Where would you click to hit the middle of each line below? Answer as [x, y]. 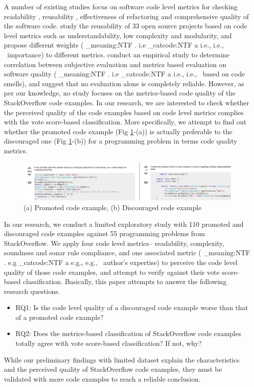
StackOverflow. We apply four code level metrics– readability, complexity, [114, 243]
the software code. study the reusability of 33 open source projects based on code [126, 26]
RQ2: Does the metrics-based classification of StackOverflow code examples [128, 333]
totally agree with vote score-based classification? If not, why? [109, 343]
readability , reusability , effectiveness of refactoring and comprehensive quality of [127, 16]
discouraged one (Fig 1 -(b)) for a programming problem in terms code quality [121, 141]
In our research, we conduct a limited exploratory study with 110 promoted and [124, 224]
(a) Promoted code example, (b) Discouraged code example [113, 207]
